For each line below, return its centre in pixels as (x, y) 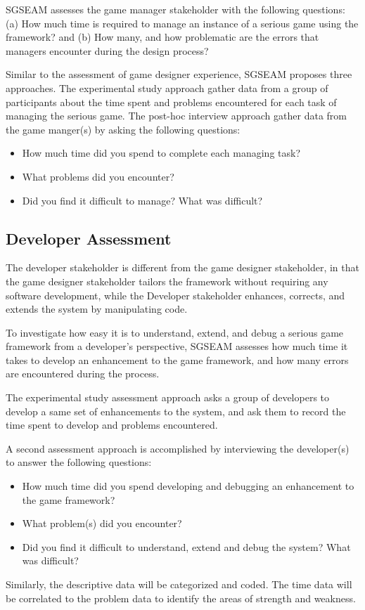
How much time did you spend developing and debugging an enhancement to (188, 486)
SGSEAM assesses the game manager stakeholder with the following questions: (175, 9)
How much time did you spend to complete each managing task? (161, 153)
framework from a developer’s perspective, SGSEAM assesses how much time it (177, 346)
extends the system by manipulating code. (97, 309)
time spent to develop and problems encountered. (112, 425)
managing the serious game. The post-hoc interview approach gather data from (176, 116)
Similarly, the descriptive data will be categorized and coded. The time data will (179, 584)
